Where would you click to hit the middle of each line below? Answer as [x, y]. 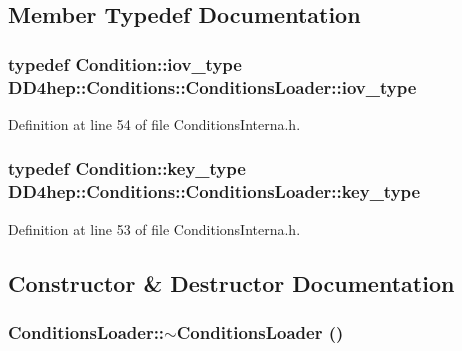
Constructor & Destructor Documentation [231, 282]
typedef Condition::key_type [127, 168]
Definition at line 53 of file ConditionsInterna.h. [154, 228]
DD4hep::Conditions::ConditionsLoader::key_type [214, 191]
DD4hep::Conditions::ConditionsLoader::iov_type [212, 86]
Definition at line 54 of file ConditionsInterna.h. [154, 123]
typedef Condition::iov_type [125, 63]
